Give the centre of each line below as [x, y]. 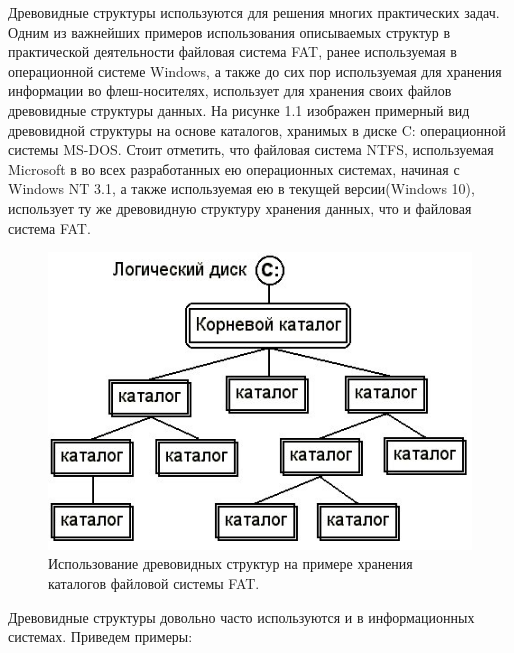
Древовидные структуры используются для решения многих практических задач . [254, 12]
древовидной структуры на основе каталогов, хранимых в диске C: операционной [257, 129]
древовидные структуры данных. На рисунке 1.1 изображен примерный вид [239, 109]
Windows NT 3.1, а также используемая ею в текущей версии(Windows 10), [241, 188]
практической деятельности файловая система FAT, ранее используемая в [232, 51]
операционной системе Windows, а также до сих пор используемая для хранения [255, 70]
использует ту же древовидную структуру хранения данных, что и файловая [240, 207]
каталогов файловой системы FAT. [154, 583]
